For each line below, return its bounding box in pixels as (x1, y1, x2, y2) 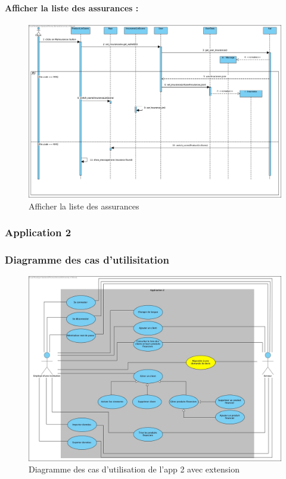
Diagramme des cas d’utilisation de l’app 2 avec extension (29, 463, 240, 475)
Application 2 (5, 225, 71, 240)
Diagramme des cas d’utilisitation (5, 252, 169, 267)
